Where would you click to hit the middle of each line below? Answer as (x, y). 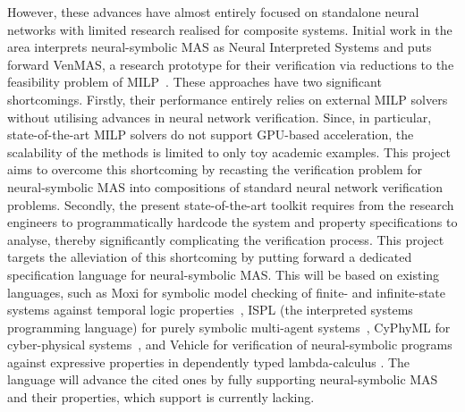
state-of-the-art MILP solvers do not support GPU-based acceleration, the (211, 135)
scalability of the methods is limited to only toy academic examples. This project (229, 151)
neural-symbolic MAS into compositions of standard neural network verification (225, 186)
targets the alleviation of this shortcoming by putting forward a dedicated (210, 257)
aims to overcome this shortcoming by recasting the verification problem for (215, 169)
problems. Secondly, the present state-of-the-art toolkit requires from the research (231, 204)
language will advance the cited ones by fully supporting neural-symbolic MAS (223, 379)
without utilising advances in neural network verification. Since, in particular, (220, 117)
